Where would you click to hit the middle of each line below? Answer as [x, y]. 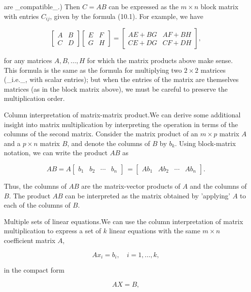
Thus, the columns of [35, 186]
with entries [22, 16]
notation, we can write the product [56, 153]
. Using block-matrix [205, 143]
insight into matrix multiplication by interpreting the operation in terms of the [121, 124]
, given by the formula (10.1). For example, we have [126, 16]
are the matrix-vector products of [131, 186]
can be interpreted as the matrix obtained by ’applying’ [148, 195]
